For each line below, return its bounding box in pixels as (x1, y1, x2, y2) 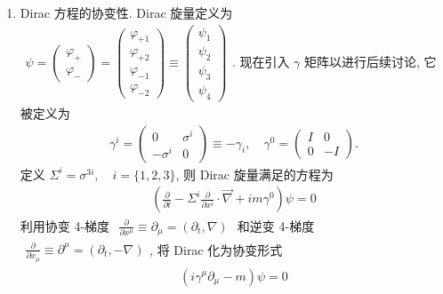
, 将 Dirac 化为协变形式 (149, 241, 283, 259)
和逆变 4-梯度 (237, 216, 315, 234)
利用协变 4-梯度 (20, 216, 110, 234)
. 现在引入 (231, 52, 290, 70)
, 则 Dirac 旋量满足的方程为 (175, 164, 334, 183)
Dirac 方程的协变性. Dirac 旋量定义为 (20, 4, 233, 21)
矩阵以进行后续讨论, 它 (304, 52, 437, 70)
